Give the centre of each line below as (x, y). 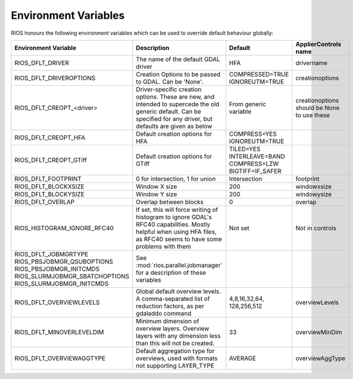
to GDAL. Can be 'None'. (169, 81)
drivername (312, 63)
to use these (313, 115)
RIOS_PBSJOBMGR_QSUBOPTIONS (64, 261)
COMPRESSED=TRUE (259, 74)
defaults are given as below (174, 126)
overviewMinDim (319, 332)
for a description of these (171, 272)
